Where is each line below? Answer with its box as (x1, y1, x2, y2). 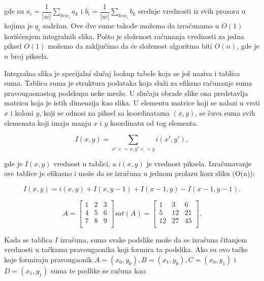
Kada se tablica (4, 234, 52, 244)
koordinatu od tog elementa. (110, 117, 199, 128)
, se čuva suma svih (195, 108, 255, 118)
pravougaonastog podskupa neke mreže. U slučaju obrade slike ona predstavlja (4, 87, 248, 98)
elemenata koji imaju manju (4, 117, 91, 128)
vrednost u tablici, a (53, 158, 116, 168)
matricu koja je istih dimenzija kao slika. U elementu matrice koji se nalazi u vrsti (4, 97, 260, 108)
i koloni (10, 108, 34, 118)
